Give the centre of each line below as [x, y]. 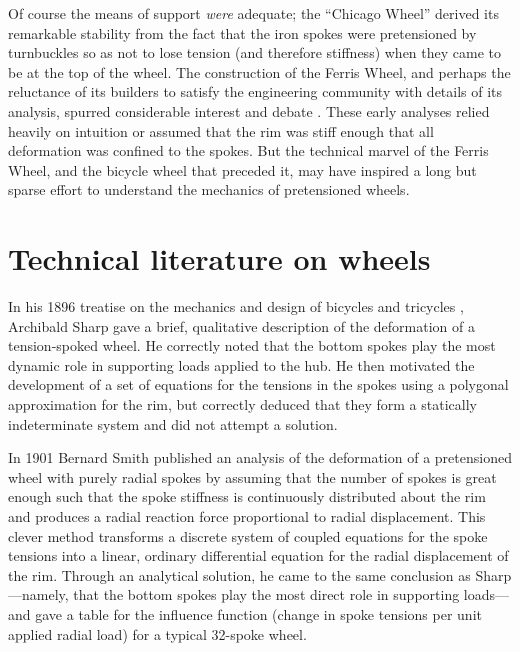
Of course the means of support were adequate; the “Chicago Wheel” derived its [253, 13]
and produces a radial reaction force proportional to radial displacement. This [247, 516]
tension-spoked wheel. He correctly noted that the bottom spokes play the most [252, 345]
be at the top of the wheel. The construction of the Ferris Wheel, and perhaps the [259, 71]
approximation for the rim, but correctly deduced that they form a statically [242, 404]
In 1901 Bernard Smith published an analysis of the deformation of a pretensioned [260, 457]
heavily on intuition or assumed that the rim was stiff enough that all [221, 130]
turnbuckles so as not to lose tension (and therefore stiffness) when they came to [255, 52]
